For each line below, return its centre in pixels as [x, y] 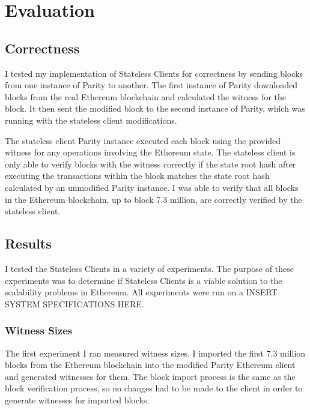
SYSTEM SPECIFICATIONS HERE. [74, 303]
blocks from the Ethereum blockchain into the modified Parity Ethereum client [150, 365]
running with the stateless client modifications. [91, 120]
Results [28, 243]
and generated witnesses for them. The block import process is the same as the [150, 376]
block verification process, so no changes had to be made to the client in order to [154, 388]
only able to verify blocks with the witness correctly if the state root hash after [150, 164]
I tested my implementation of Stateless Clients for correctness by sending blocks [154, 73]
